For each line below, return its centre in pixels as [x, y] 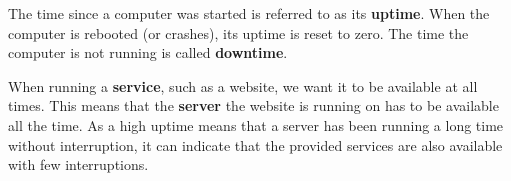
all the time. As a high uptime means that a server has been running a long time [256, 124]
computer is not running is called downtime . [148, 52]
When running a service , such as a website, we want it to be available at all [243, 85]
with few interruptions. [78, 164]
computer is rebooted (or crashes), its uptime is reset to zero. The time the [238, 32]
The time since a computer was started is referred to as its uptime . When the [249, 13]
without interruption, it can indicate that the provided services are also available [255, 144]
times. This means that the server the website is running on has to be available [253, 105]
